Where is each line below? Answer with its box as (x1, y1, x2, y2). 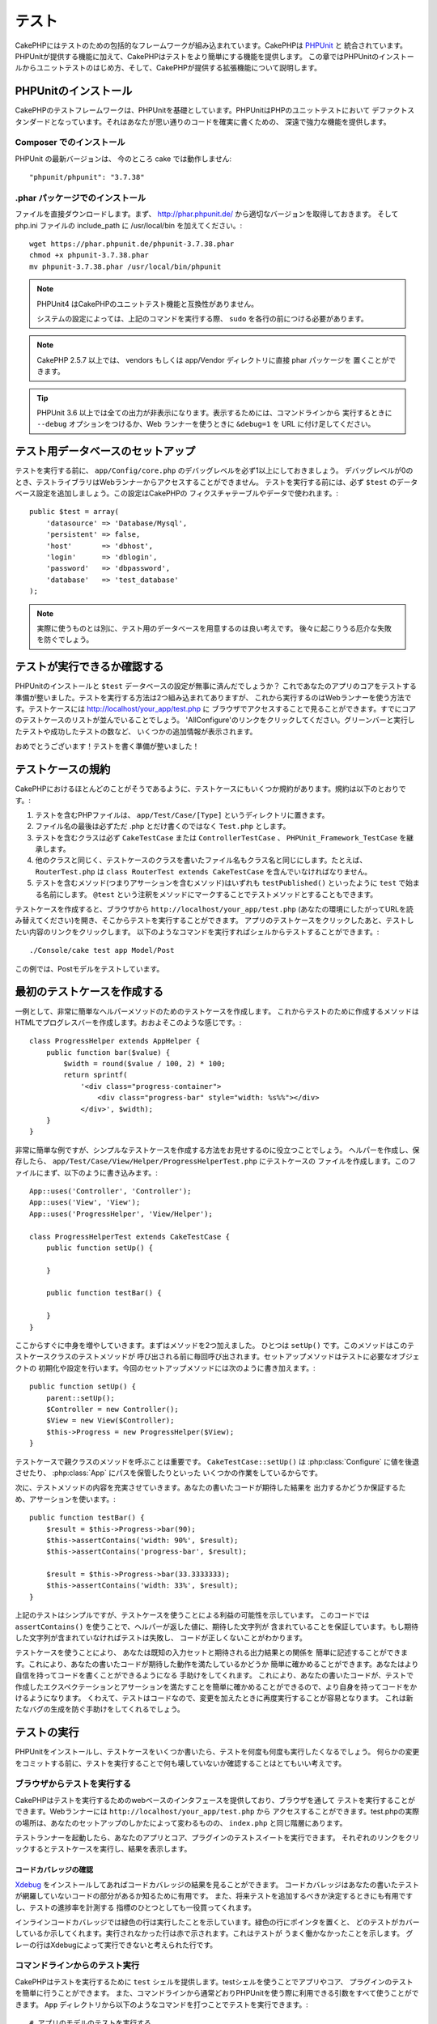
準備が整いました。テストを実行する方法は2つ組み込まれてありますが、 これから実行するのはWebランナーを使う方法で (15, 692, 412, 702)
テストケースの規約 (15, 763, 111, 776)
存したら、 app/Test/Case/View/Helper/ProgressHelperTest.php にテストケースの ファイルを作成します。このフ (15, 1156, 417, 1166)
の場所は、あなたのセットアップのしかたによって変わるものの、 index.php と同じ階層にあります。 (15, 1818, 347, 1827)
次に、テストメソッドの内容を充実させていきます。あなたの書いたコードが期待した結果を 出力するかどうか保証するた (15, 1482, 406, 1493)
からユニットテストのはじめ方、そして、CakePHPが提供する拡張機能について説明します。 (21, 63, 321, 73)
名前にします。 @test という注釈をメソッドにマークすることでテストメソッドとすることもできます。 (41, 889, 378, 899)
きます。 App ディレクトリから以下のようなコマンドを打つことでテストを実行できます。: (15, 2000, 309, 2009)
